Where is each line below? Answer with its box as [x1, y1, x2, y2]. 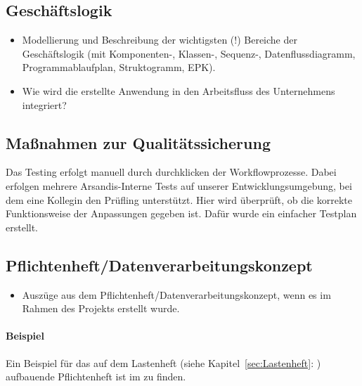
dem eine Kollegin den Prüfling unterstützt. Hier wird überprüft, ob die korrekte [6, 192, 352, 207]
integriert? [22, 97, 67, 112]
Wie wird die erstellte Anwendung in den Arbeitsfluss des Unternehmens [22, 83, 335, 98]
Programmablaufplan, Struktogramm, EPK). [22, 60, 216, 75]
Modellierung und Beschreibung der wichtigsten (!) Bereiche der [22, 32, 297, 47]
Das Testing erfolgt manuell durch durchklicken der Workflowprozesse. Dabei [6, 165, 337, 179]
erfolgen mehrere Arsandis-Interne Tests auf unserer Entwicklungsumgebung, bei [6, 178, 352, 193]
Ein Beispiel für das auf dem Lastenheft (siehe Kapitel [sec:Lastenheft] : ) [6, 355, 321, 370]
